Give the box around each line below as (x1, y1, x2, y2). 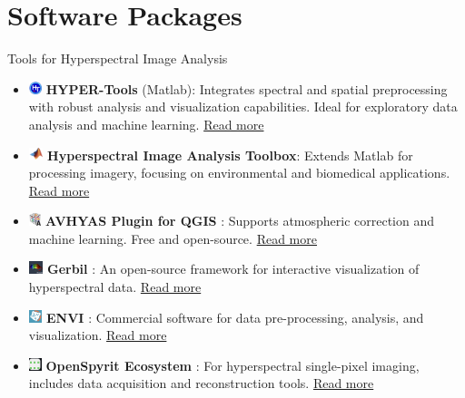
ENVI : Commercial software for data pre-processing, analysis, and (45, 307, 424, 326)
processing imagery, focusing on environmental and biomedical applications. (28, 163, 450, 182)
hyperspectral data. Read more (28, 277, 202, 296)
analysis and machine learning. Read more (28, 114, 264, 133)
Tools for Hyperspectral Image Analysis (7, 49, 228, 68)
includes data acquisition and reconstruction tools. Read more (28, 374, 374, 393)
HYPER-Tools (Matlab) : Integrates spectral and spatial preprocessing (45, 79, 448, 98)
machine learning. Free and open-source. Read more (28, 228, 317, 248)
